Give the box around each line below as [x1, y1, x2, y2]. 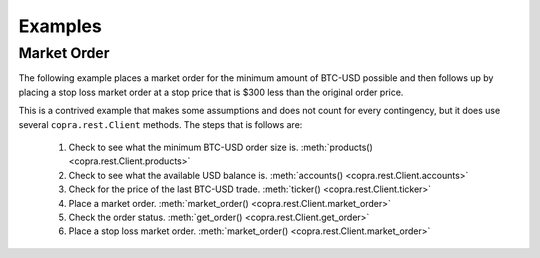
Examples [18, 15, 102, 37]
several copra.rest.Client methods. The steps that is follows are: [18, 118, 303, 130]
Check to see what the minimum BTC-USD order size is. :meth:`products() [68, 141, 374, 153]
